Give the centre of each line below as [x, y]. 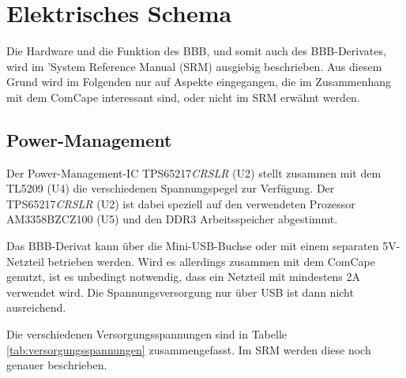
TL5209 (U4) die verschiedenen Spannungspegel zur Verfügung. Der [171, 188]
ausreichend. [36, 307]
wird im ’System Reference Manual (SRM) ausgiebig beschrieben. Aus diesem [194, 66]
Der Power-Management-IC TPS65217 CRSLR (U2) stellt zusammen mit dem [194, 172]
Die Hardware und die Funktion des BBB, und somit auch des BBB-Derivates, [196, 51]
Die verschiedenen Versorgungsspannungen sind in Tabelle [147, 334]
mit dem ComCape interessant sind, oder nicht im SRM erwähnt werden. [183, 97]
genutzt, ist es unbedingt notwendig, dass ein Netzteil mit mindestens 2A [184, 277]
